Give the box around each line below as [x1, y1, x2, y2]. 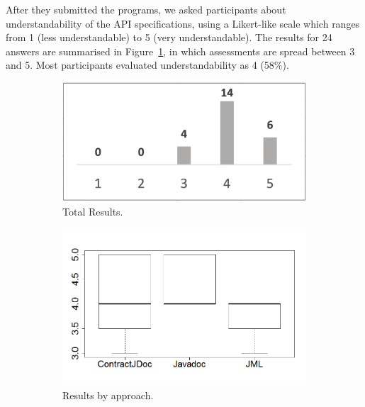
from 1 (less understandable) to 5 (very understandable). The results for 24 [6, 30, 332, 45]
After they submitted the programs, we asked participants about [6, 2, 286, 16]
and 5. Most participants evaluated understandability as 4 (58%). [6, 57, 289, 72]
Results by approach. [62, 387, 154, 402]
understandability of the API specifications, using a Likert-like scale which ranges [6, 16, 360, 30]
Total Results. [62, 203, 123, 218]
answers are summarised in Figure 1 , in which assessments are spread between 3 [6, 43, 355, 58]
